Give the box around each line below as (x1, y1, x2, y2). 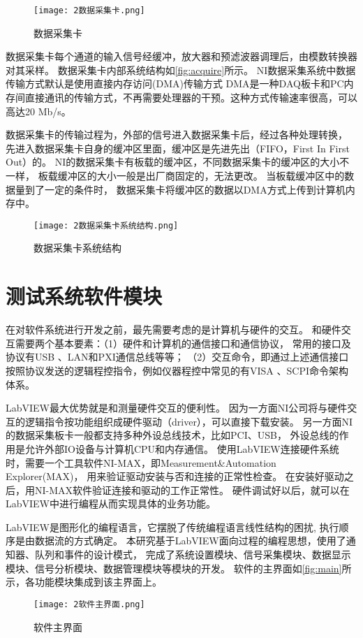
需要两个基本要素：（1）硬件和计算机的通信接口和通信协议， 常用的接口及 (15, 335, 351, 350)
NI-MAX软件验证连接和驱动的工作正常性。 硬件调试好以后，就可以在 (34, 482, 350, 497)
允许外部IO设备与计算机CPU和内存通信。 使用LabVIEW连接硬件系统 (24, 441, 339, 456)
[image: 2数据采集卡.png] (34, 6, 145, 15)
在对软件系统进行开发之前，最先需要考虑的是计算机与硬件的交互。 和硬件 (6, 322, 341, 337)
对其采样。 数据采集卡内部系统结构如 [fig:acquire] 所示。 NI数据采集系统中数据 (6, 62, 356, 77)
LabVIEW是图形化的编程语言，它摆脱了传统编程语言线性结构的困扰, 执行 (6, 519, 339, 534)
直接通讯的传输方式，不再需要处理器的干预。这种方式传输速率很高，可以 (24, 90, 357, 105)
